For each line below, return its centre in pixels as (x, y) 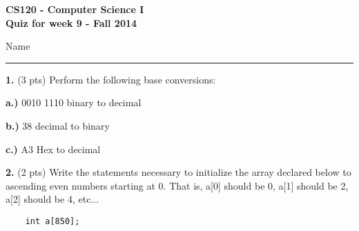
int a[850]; (52, 221)
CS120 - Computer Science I (75, 9)
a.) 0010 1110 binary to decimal (74, 102)
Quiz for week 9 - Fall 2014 (71, 22)
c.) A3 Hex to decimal (53, 149)
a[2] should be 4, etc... (52, 199)
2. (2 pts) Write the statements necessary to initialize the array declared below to (178, 172)
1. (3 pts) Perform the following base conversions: (111, 79)
